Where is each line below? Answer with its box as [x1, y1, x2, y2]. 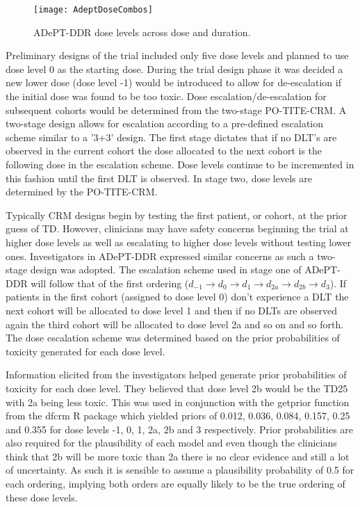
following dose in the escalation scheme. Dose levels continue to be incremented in [6, 157, 354, 171]
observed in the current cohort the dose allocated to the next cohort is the [6, 143, 322, 158]
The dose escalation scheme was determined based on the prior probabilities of [6, 330, 340, 345]
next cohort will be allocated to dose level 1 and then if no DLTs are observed [6, 303, 338, 317]
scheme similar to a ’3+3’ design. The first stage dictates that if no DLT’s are [6, 129, 337, 144]
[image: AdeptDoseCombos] [33, 5, 153, 15]
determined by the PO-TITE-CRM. [6, 184, 158, 199]
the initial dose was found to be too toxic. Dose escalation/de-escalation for [6, 89, 327, 104]
